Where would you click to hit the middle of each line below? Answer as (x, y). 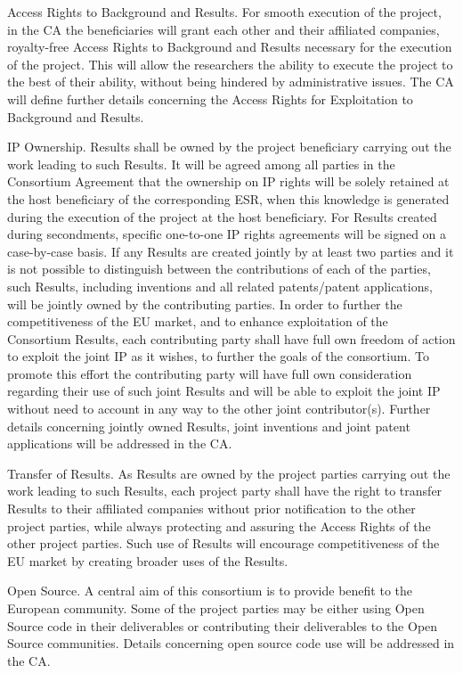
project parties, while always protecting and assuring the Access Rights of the (219, 525)
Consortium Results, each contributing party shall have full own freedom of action (231, 338)
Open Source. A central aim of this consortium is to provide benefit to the (210, 591)
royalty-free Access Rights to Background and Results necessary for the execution (230, 47)
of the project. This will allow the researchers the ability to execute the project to (230, 64)
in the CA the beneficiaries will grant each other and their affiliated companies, (223, 29)
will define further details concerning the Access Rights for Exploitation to (210, 98)
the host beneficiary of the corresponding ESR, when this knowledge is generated (228, 198)
